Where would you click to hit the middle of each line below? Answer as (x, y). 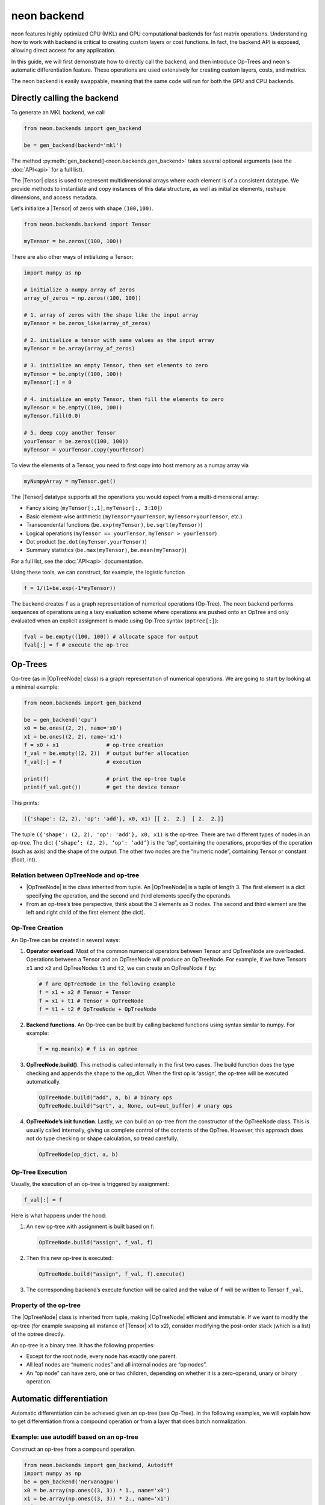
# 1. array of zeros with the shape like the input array (111, 315)
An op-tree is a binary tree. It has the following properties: (83, 1345)
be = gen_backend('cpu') (60, 720)
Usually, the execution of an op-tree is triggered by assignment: (90, 1184)
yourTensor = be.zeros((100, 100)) (76, 441)
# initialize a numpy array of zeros (79, 290)
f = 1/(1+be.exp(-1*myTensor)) (70, 588)
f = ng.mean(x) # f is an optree (88, 1049)
